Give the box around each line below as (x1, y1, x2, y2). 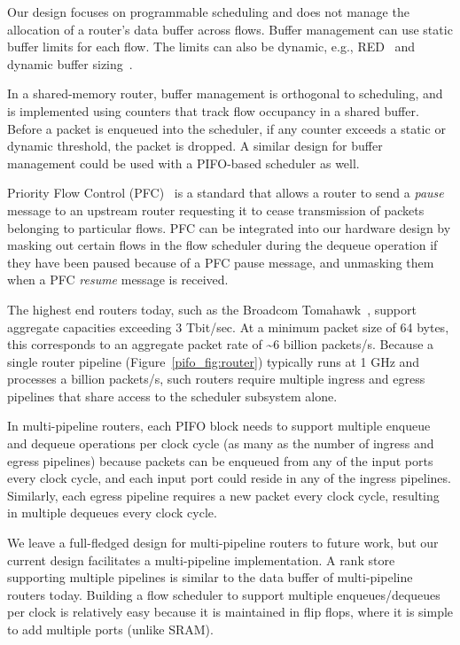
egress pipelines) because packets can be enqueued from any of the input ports (7, 451, 433, 470)
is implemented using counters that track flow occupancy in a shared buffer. (7, 101, 419, 120)
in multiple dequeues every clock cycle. (7, 503, 217, 522)
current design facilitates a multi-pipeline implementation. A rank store (7, 550, 395, 569)
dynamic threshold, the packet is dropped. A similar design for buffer (7, 136, 383, 155)
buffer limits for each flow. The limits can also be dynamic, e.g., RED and (7, 37, 416, 56)
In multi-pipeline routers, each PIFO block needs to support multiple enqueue (7, 416, 431, 435)
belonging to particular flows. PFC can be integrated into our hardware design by (7, 218, 451, 237)
